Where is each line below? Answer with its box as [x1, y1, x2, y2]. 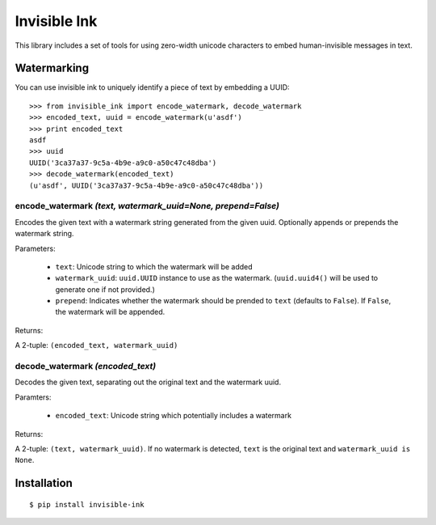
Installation [15, 476, 73, 490]
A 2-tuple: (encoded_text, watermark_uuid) [15, 341, 178, 350]
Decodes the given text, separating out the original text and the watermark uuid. [15, 377, 282, 387]
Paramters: [15, 392, 52, 402]
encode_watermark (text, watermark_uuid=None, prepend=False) [15, 201, 280, 212]
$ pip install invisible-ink [29, 500, 145, 509]
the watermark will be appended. [55, 307, 166, 317]
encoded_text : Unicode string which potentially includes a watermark [55, 411, 292, 421]
